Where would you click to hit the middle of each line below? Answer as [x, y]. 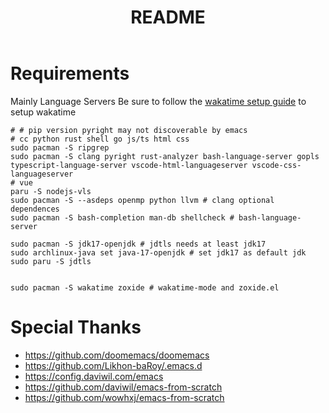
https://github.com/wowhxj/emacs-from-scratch [124, 397]
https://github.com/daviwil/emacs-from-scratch [123, 387]
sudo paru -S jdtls [51, 261]
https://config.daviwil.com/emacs [94, 376]
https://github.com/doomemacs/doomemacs [117, 355]
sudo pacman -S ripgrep [60, 147]
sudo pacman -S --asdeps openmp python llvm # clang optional [142, 200]
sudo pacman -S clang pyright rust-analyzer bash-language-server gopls [165, 156]
